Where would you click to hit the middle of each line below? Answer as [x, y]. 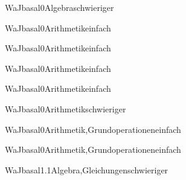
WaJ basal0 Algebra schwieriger [59, 7]
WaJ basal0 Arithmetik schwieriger [66, 108]
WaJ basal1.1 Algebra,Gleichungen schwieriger [87, 169]
